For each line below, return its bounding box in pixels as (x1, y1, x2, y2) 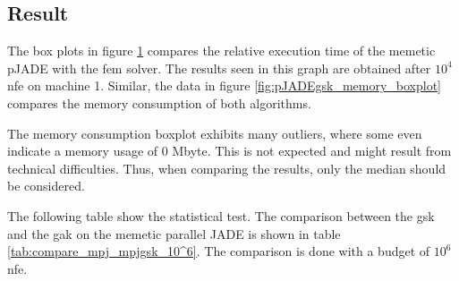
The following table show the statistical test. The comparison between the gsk (7, 206, 435, 225)
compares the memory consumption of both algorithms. (7, 93, 311, 112)
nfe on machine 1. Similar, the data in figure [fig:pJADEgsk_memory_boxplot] (7, 76, 442, 95)
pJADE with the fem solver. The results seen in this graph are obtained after (7, 58, 431, 77)
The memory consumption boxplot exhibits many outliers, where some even (7, 123, 422, 142)
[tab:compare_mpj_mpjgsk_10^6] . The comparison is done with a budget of (7, 242, 430, 260)
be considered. (7, 176, 85, 195)
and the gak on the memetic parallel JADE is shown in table (7, 224, 341, 243)
